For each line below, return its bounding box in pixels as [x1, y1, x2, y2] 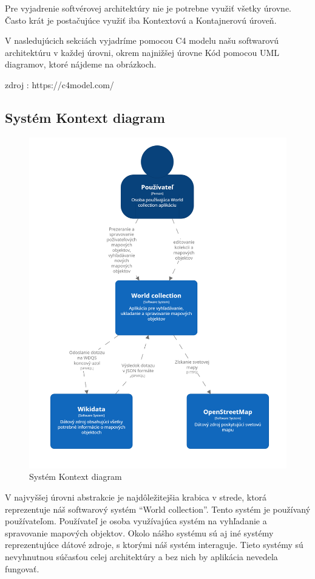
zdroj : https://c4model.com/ [5, 78, 114, 91]
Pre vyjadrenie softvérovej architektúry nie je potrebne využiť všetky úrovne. [5, 2, 291, 14]
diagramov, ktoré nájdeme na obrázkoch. [5, 58, 157, 71]
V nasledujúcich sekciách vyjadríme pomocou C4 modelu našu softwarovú [5, 34, 279, 47]
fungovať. [5, 562, 39, 575]
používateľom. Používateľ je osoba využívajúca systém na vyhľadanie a [5, 515, 267, 527]
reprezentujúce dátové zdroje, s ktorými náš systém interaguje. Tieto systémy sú [5, 538, 303, 551]
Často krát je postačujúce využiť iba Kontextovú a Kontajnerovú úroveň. [5, 13, 277, 26]
